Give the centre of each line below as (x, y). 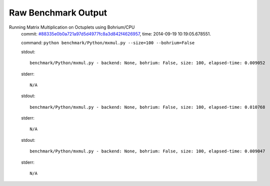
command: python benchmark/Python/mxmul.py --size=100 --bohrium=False (108, 43)
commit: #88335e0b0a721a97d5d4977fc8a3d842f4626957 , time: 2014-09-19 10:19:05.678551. (116, 34)
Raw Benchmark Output (58, 13)
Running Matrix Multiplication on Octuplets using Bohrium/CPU (72, 27)
